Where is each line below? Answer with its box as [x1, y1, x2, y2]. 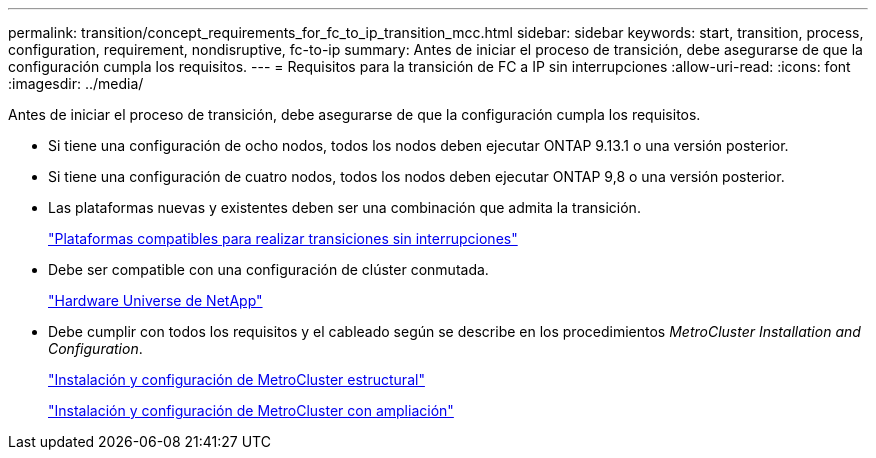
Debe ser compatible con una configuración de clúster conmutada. [48, 261, 489, 278]
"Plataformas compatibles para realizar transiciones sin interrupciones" [48, 230, 518, 247]
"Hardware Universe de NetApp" [48, 292, 263, 309]
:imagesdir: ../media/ [8, 75, 144, 92]
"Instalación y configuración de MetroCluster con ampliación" [48, 402, 454, 419]
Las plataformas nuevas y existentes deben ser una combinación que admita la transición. [48, 199, 641, 216]
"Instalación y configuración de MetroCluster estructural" [48, 371, 425, 388]
